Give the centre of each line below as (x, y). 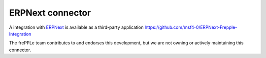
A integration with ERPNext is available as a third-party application (76, 27)
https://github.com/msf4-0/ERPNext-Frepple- (191, 27)
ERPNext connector (50, 13)
